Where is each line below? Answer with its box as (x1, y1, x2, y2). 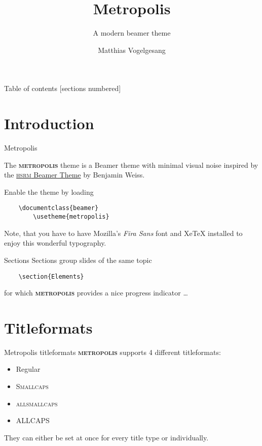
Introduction (4, 113, 94, 134)
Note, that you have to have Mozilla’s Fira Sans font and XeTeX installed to (4, 227, 243, 238)
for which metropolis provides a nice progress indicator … (4, 287, 188, 298)
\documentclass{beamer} (18, 204, 99, 212)
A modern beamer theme (93, 27, 171, 38)
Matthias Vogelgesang (98, 44, 166, 55)
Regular (16, 364, 41, 374)
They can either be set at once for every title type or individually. (4, 432, 209, 442)
